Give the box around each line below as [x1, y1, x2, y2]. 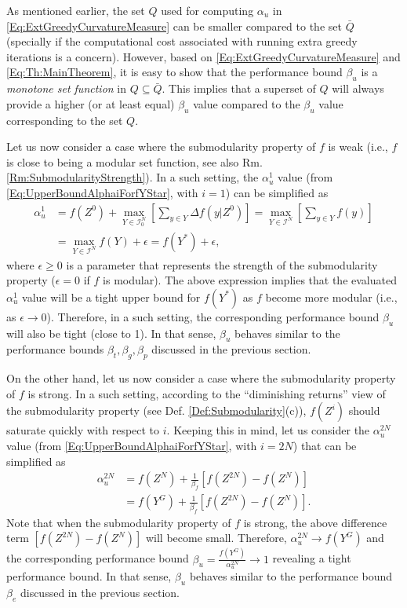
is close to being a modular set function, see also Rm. [6, 153, 263, 170]
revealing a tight [272, 550, 351, 566]
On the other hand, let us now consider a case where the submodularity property [6, 370, 396, 386]
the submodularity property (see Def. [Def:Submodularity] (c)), [6, 402, 307, 419]
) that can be [293, 437, 357, 453]
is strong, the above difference [243, 514, 387, 530]
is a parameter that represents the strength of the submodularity [66, 256, 378, 273]
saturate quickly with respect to [6, 422, 160, 438]
